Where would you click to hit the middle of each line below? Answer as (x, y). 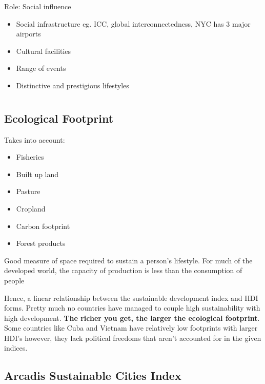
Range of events (41, 68)
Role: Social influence (38, 6)
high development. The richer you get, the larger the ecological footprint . (132, 318)
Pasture (28, 191)
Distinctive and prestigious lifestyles (73, 85)
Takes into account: (35, 139)
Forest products (41, 243)
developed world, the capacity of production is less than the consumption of (123, 270)
